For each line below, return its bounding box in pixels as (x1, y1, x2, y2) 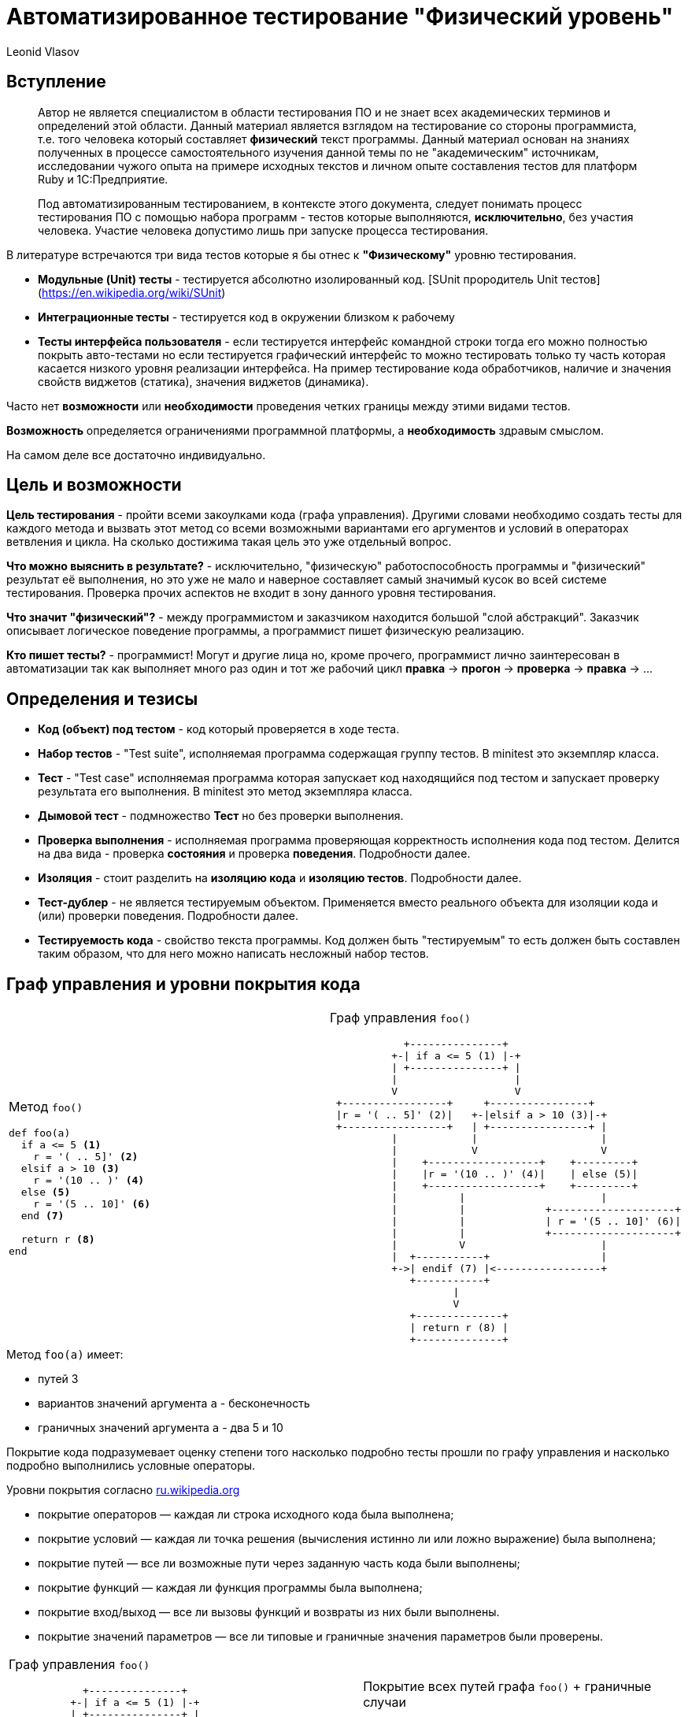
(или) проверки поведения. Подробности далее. (38, 909, 298, 923)
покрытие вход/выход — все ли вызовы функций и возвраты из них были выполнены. (38, 1605, 500, 1619)
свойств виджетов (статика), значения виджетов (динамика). (38, 374, 369, 388)
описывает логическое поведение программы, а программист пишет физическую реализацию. (6, 624, 525, 638)
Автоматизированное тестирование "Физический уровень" (6, 3, 674, 30)
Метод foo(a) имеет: (6, 1348, 124, 1362)
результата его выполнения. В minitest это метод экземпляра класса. (38, 784, 412, 799)
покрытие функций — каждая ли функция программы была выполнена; (38, 1581, 423, 1595)
